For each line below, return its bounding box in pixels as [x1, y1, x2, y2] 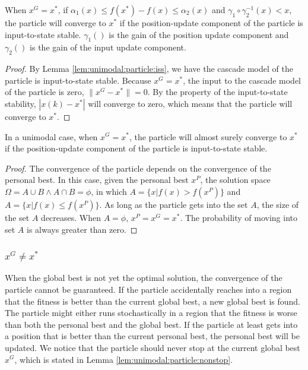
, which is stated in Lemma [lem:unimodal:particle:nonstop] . [14, 353, 233, 365]
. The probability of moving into [180, 211, 297, 223]
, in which [91, 185, 127, 197]
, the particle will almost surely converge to [129, 130, 287, 143]
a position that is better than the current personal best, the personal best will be [5, 330, 300, 342]
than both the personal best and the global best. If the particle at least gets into [5, 318, 298, 330]
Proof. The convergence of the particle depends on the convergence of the [5, 162, 271, 174]
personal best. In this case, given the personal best [5, 173, 189, 186]
